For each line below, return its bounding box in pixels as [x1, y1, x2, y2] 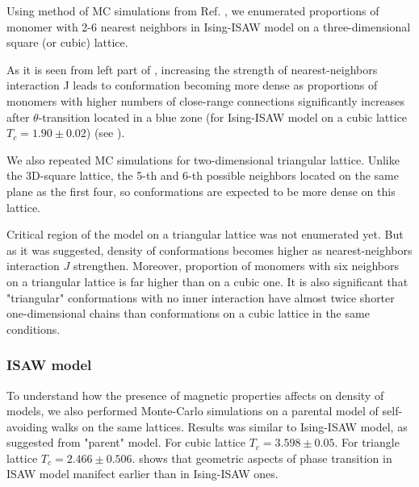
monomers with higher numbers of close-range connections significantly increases [6, 92, 405, 109]
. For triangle [334, 434, 400, 451]
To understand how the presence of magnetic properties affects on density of [6, 386, 384, 403]
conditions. [6, 320, 61, 337]
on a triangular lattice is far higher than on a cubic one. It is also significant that [6, 273, 409, 289]
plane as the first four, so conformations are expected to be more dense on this [6, 182, 396, 199]
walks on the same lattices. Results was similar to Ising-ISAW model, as [51, 418, 408, 435]
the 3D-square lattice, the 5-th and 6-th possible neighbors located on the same [6, 167, 399, 184]
